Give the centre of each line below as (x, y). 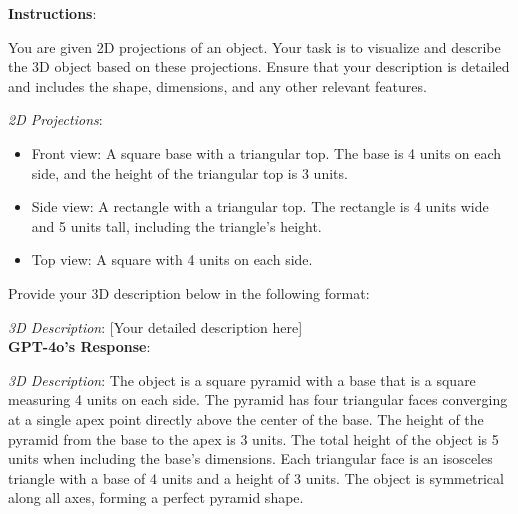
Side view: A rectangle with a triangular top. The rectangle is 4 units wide (260, 206)
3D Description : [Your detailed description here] (155, 326)
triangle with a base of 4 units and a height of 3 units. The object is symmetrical (256, 477)
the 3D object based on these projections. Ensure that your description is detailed (259, 66)
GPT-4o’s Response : (79, 346)
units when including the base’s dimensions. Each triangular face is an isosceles (250, 458)
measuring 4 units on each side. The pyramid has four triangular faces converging (258, 399)
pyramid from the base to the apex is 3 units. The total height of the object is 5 (253, 438)
